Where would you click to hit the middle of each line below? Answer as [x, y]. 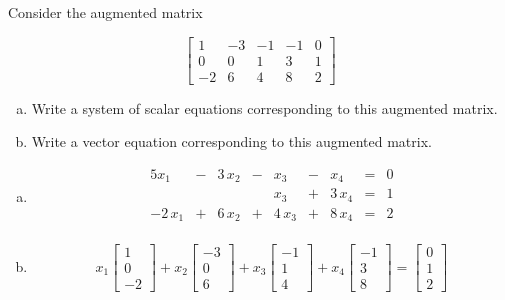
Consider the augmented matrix [105, 12]
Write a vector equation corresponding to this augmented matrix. [231, 141]
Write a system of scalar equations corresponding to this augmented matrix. [264, 107]
